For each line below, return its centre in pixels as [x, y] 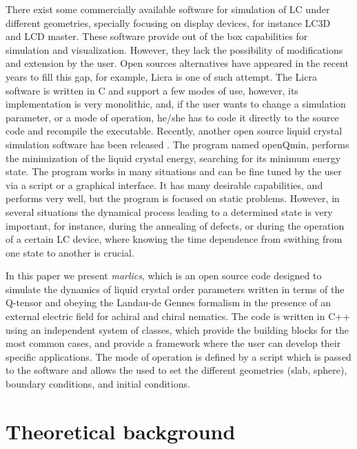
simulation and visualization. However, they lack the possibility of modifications [174, 49]
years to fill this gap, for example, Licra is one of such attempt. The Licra [161, 76]
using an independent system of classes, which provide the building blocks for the [177, 329]
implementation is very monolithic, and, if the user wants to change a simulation [176, 104]
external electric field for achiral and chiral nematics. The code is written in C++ [178, 316]
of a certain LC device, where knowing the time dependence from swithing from [174, 239]
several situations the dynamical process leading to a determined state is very [169, 211]
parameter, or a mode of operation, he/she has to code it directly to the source [172, 117]
